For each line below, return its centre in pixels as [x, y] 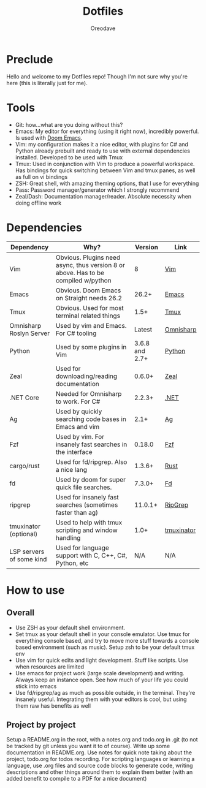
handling [68, 537]
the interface [74, 452]
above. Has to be [80, 273]
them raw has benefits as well [53, 705]
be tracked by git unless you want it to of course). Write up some [88, 746]
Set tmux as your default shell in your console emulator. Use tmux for [102, 634]
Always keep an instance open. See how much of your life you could [102, 680]
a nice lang [71, 469]
